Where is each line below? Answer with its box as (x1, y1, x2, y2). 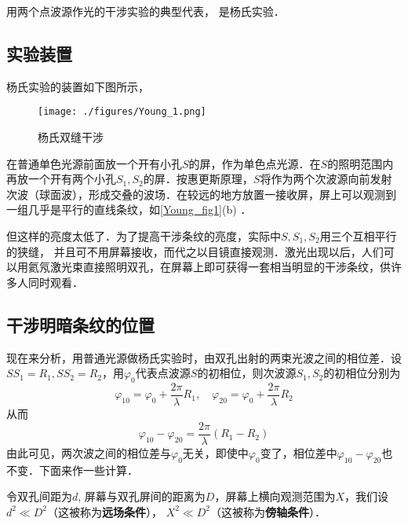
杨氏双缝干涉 (38, 129, 104, 145)
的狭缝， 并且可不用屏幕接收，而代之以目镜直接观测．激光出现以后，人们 (6, 243, 384, 259)
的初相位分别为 (323, 365, 401, 381)
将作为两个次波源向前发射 (260, 171, 392, 187)
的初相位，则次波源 (197, 365, 297, 381)
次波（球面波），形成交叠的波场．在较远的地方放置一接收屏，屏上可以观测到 (6, 185, 396, 202)
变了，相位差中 (260, 444, 337, 461)
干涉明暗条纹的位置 (6, 312, 155, 336)
